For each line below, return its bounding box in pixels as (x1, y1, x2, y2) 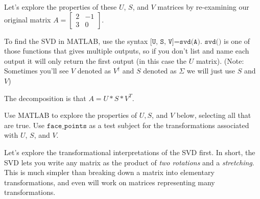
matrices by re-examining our (157, 2, 249, 12)
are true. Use (4, 119, 45, 130)
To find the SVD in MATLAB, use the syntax (4, 35, 148, 46)
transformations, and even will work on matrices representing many (4, 177, 215, 187)
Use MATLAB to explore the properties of (4, 110, 137, 120)
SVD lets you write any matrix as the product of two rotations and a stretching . (4, 157, 254, 167)
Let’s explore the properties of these (4, 2, 117, 12)
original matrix (4, 14, 51, 24)
